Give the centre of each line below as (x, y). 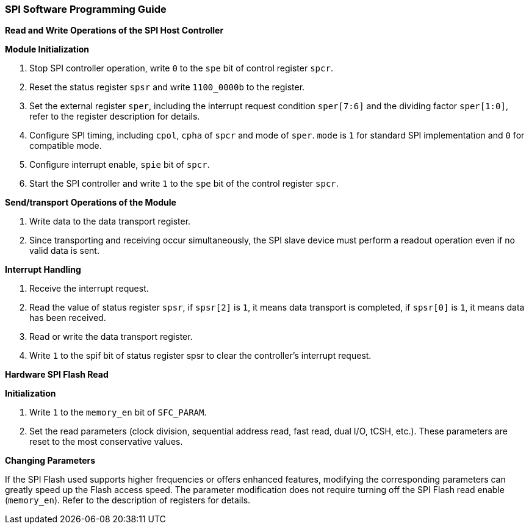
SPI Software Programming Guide (86, 9)
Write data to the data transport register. (110, 221)
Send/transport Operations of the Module (91, 203)
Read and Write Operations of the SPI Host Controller (114, 31)
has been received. (68, 318)
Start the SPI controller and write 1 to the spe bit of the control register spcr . (184, 184)
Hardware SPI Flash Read (57, 375)
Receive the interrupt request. (89, 289)
